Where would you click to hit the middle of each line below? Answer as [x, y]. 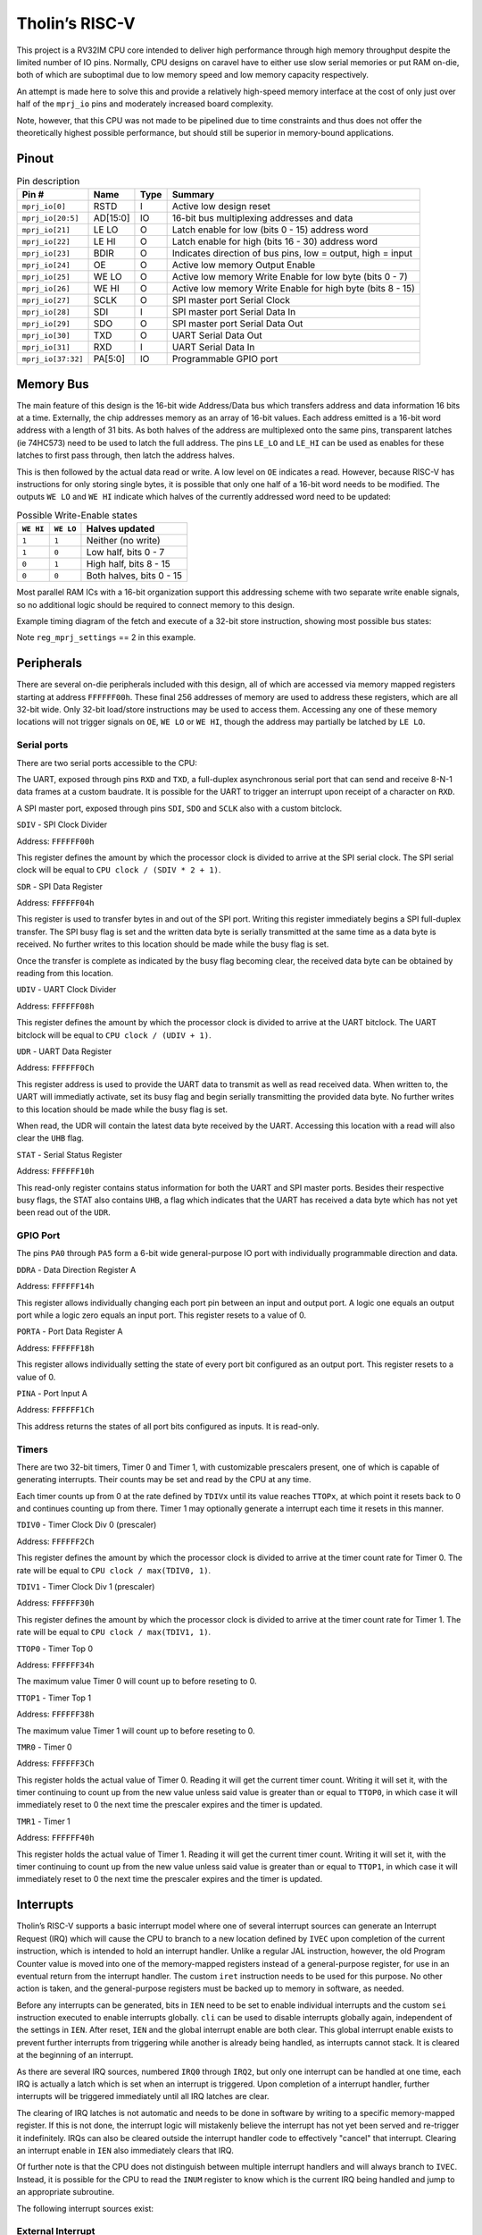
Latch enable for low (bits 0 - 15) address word [270, 230]
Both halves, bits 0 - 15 [134, 576]
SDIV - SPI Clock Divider [62, 825]
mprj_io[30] [46, 335]
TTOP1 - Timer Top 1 [54, 1698]
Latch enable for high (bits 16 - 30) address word [275, 241]
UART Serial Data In [213, 347]
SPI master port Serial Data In [234, 312]
